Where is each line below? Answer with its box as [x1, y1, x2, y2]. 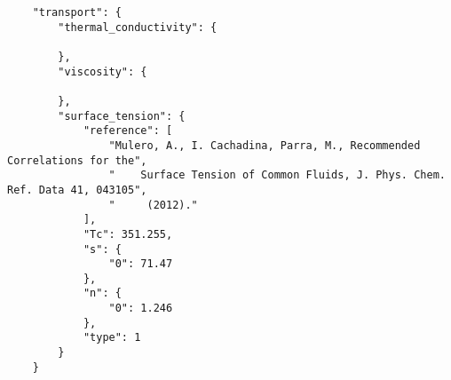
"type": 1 [83, 331, 141, 344]
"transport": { [32, 6, 122, 19]
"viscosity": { [58, 65, 147, 78]
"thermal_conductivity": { [58, 20, 218, 34]
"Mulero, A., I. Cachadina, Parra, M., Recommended [108, 139, 421, 152]
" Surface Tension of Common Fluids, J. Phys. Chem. [108, 169, 446, 182]
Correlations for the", [7, 154, 147, 167]
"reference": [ [83, 124, 173, 138]
